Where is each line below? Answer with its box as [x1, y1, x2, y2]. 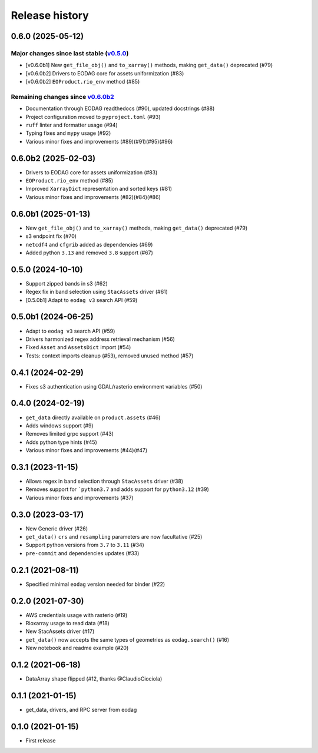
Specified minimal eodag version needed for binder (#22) [25, 580, 165, 588]
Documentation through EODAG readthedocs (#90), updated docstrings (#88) [25, 105, 215, 112]
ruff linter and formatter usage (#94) [25, 121, 118, 129]
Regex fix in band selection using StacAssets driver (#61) [25, 288, 168, 296]
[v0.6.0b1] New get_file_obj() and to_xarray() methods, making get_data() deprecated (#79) [25, 62, 273, 69]
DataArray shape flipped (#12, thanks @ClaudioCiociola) [25, 675, 163, 682]
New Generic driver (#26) [25, 525, 88, 532]
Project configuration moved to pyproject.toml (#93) [25, 113, 161, 120]
